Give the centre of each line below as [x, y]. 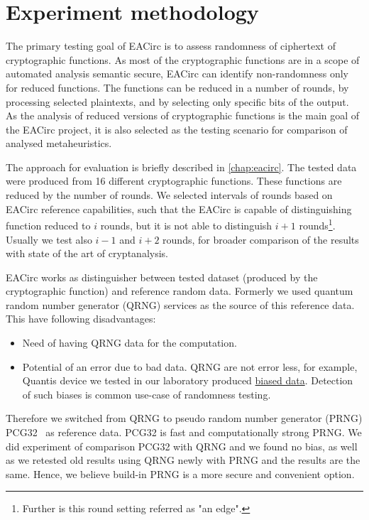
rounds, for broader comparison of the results [261, 239]
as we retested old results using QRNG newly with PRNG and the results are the [183, 460]
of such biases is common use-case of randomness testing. [147, 394]
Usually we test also [49, 239]
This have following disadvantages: [81, 319]
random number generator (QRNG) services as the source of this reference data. [180, 304]
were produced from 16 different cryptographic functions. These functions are [174, 181]
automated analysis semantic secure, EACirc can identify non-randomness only [177, 74]
